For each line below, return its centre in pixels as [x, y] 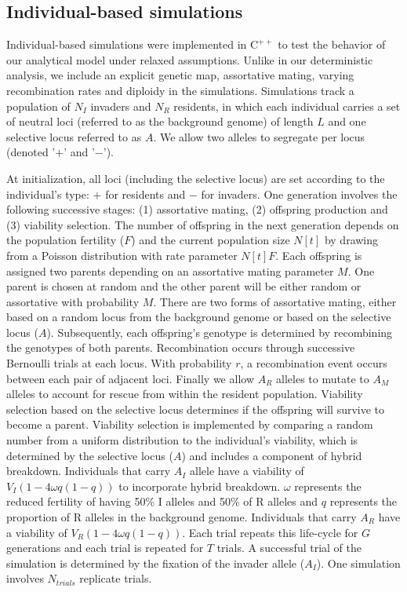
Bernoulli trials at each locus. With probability [119, 363]
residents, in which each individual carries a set [287, 106]
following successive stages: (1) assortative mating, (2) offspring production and [197, 209]
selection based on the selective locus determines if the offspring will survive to [196, 409]
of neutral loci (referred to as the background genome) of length [160, 121]
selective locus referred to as [74, 136]
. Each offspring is [319, 255]
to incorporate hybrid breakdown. [200, 486]
